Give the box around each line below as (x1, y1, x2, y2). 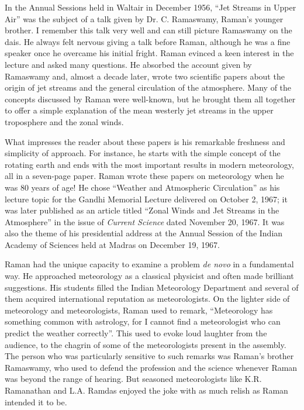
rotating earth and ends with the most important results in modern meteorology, (5, 158, 294, 170)
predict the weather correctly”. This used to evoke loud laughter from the (5, 327, 267, 339)
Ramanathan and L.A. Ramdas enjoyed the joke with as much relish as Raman (5, 384, 288, 396)
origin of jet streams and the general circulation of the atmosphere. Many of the (5, 81, 292, 94)
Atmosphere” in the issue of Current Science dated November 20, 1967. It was (5, 215, 285, 228)
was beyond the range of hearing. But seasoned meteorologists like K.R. (5, 373, 262, 385)
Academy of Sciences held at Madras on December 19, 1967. (5, 238, 220, 250)
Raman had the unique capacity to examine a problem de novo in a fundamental (5, 258, 294, 270)
